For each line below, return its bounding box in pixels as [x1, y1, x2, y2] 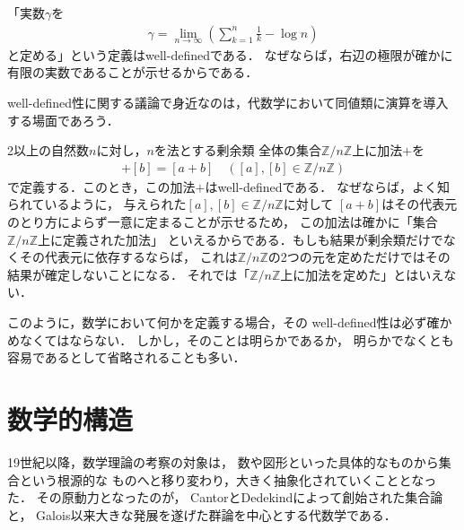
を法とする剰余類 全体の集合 [153, 141, 322, 160]
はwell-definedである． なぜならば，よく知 [205, 177, 450, 195]
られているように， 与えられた [7, 195, 187, 213]
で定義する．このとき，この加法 [7, 177, 196, 195]
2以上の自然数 [7, 141, 89, 160]
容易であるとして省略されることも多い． [7, 348, 246, 367]
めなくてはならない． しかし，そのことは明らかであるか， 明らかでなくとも [7, 330, 454, 349]
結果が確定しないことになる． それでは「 [7, 265, 250, 283]
